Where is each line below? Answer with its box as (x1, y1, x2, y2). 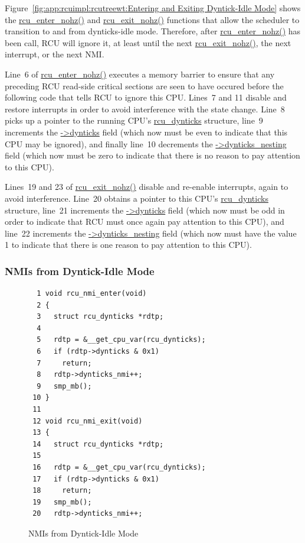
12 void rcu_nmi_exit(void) (32, 416, 143, 425)
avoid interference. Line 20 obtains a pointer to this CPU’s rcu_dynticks (5, 192, 268, 204)
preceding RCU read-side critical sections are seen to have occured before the (5, 79, 284, 92)
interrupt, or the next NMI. (5, 48, 104, 60)
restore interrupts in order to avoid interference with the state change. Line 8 (5, 102, 285, 115)
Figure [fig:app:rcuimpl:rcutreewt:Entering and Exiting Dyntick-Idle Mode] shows (5, 2, 301, 14)
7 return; (37, 358, 92, 367)
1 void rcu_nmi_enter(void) (37, 289, 147, 298)
